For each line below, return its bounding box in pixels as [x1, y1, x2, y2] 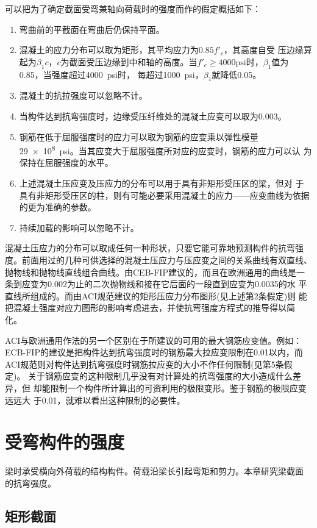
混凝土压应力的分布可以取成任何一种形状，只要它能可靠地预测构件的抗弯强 [5, 241, 304, 254]
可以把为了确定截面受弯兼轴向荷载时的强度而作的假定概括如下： [5, 2, 261, 15]
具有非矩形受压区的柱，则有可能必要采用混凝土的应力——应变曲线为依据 [19, 188, 310, 201]
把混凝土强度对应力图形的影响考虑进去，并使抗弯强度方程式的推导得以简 [5, 301, 295, 314]
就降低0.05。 [212, 68, 262, 80]
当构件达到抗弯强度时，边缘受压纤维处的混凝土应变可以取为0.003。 [19, 109, 287, 122]
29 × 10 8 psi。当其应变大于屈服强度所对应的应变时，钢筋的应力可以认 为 [19, 143, 312, 157]
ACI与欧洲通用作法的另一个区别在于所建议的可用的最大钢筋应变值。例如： [5, 334, 302, 346]
